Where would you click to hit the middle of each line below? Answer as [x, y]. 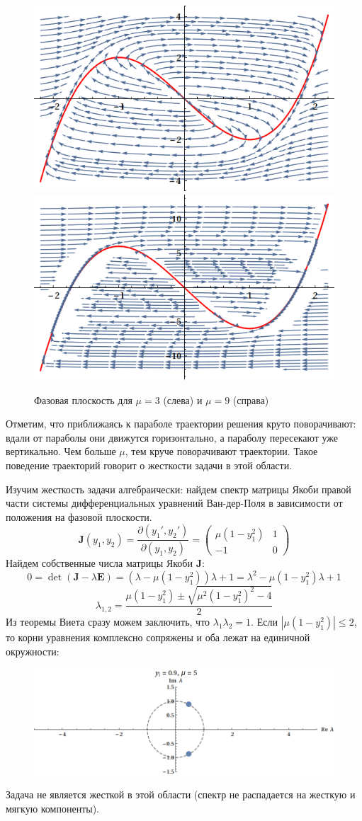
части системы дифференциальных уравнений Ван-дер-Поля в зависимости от [174, 503]
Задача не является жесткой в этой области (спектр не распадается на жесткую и [181, 794]
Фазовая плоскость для [83, 400]
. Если [264, 622]
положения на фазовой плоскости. [79, 516]
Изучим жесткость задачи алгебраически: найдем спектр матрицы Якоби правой [179, 489]
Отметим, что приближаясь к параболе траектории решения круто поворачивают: [181, 424]
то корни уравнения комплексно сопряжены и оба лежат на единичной [158, 637]
